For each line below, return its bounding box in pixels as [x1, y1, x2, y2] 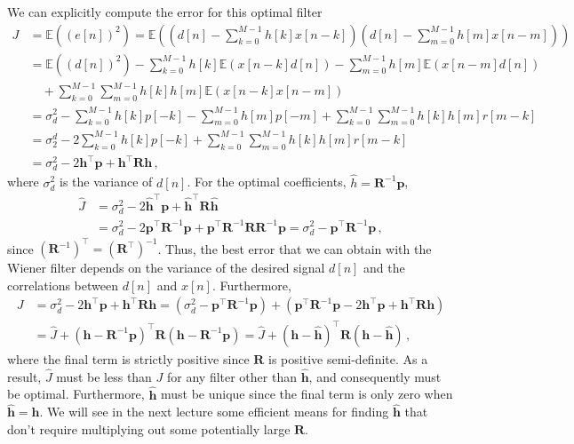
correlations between [7, 275, 118, 294]
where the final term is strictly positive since [7, 349, 250, 368]
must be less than [56, 367, 152, 385]
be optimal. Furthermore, [7, 385, 145, 403]
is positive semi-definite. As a [268, 349, 428, 368]
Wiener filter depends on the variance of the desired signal [7, 258, 325, 277]
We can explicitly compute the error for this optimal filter [7, 3, 323, 20]
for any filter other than [167, 367, 297, 385]
